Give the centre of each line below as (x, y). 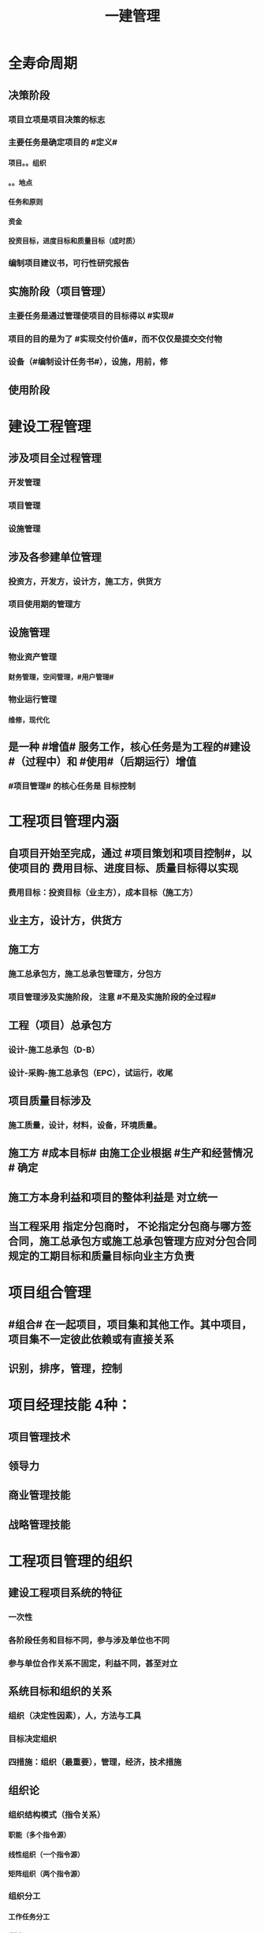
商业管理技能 (39, 1495)
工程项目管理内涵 (64, 822)
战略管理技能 (39, 1524)
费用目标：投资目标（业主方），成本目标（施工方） (103, 892)
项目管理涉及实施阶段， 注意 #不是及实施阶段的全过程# (112, 997)
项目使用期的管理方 (45, 604)
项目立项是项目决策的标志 (57, 119)
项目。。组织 (27, 163)
